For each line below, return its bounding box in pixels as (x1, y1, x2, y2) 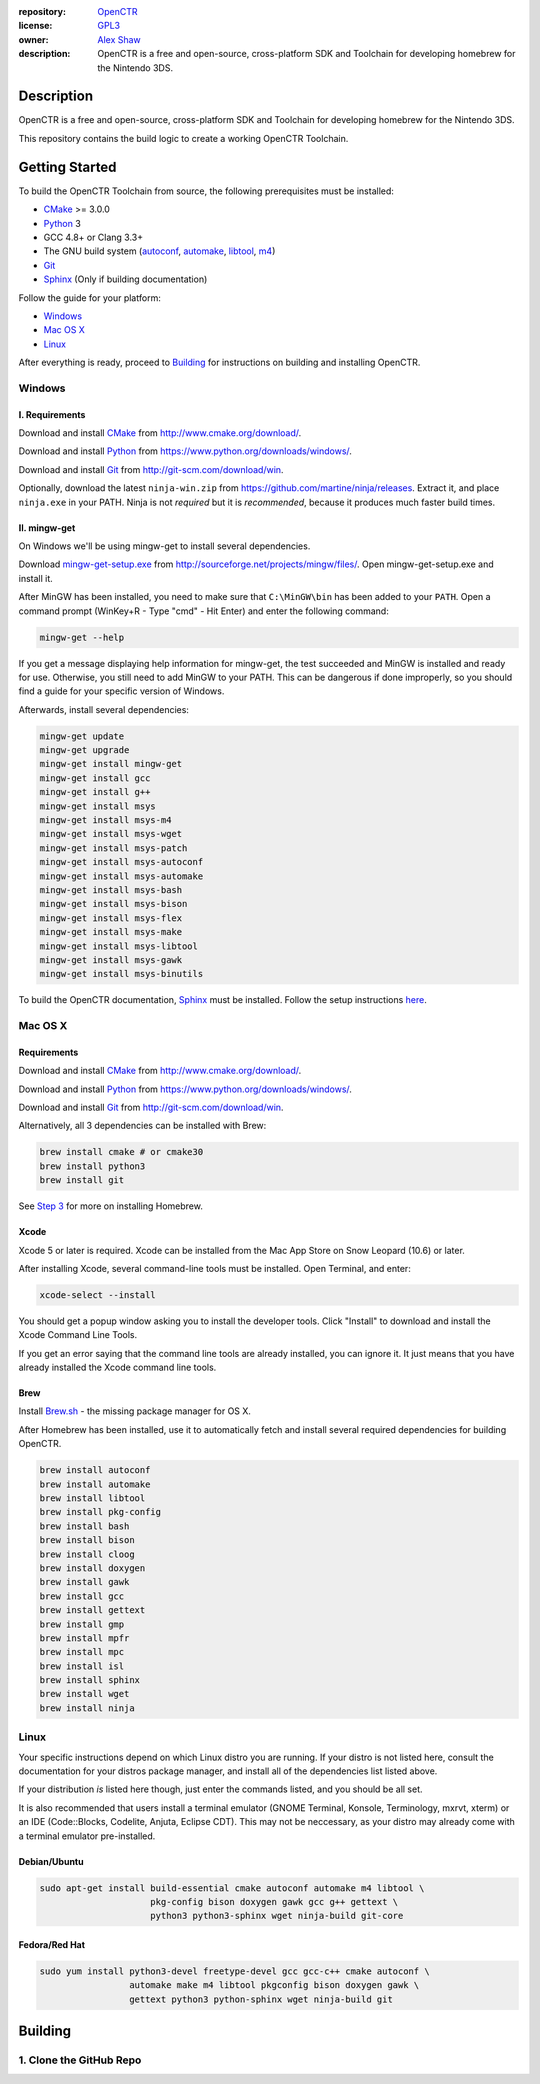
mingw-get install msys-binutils (39, 968, 204, 980)
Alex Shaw (97, 33, 142, 45)
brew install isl (39, 1660, 125, 1672)
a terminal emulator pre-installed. (18, 1830, 156, 1842)
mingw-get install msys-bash (39, 884, 183, 895)
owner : (18, 33, 49, 45)
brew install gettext (39, 1605, 146, 1616)
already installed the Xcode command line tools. (18, 1361, 217, 1374)
